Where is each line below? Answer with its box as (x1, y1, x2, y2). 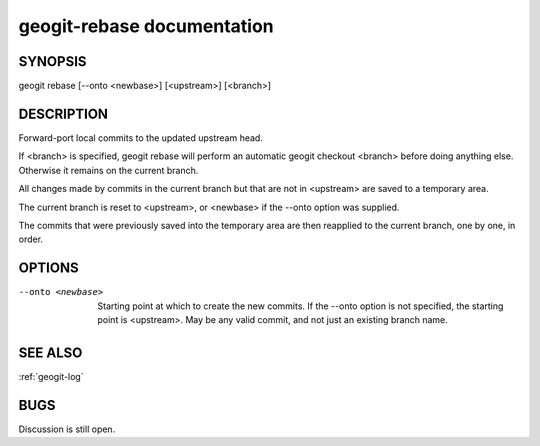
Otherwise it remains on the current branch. (18, 164, 199, 176)
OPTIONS (18, 260, 79, 277)
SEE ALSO (18, 344, 83, 361)
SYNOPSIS (18, 53, 87, 70)
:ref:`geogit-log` (18, 370, 84, 382)
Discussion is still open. (18, 423, 116, 435)
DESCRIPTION (18, 105, 109, 122)
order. (18, 233, 44, 245)
